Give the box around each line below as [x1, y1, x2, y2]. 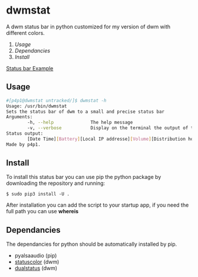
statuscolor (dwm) [14, 258, 60, 266]
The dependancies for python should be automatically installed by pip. [6, 240, 177, 248]
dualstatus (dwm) [14, 265, 58, 272]
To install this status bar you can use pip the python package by [6, 174, 161, 181]
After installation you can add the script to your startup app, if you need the [6, 201, 189, 208]
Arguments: [6, 114, 33, 120]
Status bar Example [6, 64, 54, 71]
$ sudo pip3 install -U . [6, 191, 70, 197]
